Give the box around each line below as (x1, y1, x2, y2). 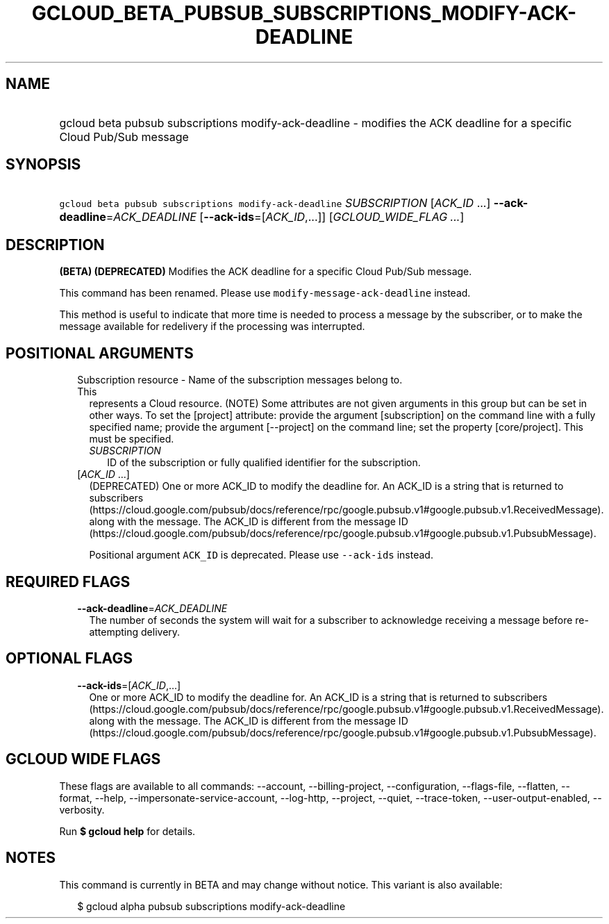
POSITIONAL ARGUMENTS (6, 344, 194, 362)
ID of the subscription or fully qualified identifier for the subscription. (107, 456, 421, 469)
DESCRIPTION (6, 236, 105, 254)
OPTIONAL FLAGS (6, 650, 133, 668)
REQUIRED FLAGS (6, 572, 131, 591)
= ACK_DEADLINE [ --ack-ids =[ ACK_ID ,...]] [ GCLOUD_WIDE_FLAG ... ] (106, 210, 465, 224)
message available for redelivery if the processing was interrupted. (59, 320, 365, 333)
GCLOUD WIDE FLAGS (6, 750, 161, 768)
